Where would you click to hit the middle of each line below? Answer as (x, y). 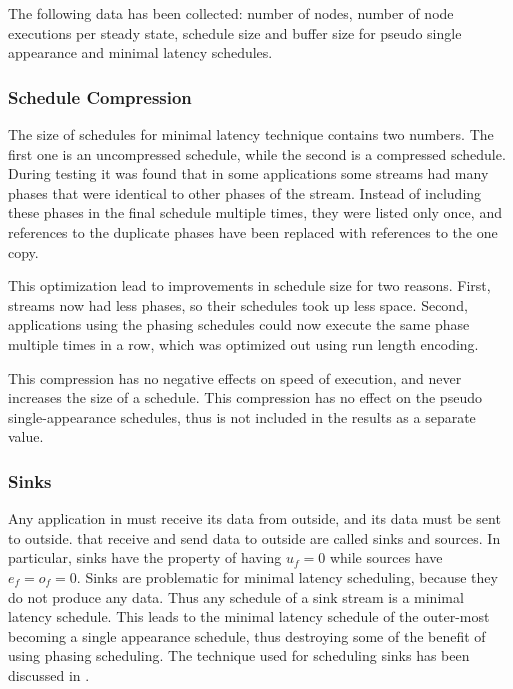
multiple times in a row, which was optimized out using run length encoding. (243, 343)
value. (26, 436)
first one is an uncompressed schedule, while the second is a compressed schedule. (257, 153)
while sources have (386, 557)
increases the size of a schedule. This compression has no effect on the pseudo (245, 397)
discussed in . (49, 674)
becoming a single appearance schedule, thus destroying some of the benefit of (247, 635)
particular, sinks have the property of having (145, 557)
